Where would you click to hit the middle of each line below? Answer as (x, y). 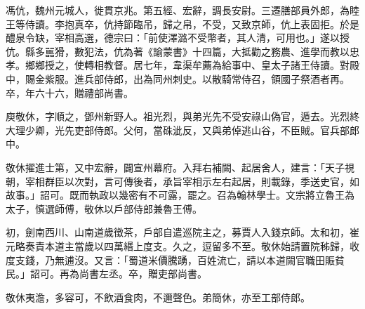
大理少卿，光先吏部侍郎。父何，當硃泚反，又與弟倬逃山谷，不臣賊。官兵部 (178, 130)
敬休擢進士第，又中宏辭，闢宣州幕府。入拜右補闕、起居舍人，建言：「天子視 (180, 167)
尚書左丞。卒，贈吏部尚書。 (143, 274)
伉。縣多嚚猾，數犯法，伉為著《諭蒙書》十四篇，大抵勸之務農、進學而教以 (178, 51)
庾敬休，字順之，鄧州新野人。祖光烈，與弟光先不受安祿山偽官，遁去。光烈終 (182, 116)
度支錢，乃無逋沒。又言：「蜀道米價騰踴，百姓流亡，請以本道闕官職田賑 (170, 259)
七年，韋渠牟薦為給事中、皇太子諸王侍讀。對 (246, 65)
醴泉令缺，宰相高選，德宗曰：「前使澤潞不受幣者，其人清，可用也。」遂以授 (178, 38)
